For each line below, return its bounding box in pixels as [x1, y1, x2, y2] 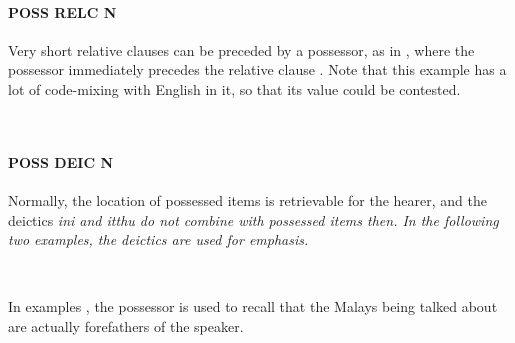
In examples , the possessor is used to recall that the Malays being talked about [8, 296, 498, 317]
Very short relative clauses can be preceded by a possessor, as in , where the [8, 39, 475, 60]
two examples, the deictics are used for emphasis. [8, 229, 309, 250]
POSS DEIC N [8, 151, 113, 172]
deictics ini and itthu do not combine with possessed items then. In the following [8, 209, 499, 230]
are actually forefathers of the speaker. [8, 315, 244, 336]
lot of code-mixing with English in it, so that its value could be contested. [8, 78, 461, 99]
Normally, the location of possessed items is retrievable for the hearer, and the [8, 189, 488, 210]
